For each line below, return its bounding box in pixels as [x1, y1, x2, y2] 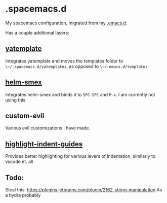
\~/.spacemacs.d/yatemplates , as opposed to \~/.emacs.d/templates [5, 63, 148, 69]
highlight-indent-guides [5, 140, 83, 148]
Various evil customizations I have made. [5, 125, 91, 131]
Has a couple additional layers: [5, 29, 69, 36]
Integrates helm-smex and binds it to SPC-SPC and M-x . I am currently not [5, 91, 155, 97]
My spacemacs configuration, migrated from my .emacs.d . [5, 20, 128, 26]
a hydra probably [5, 192, 41, 198]
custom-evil [5, 111, 45, 120]
